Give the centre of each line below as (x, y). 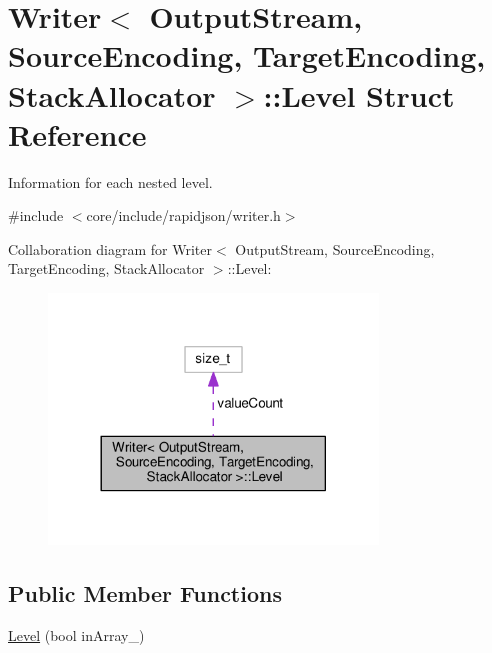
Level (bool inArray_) (76, 634)
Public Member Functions (145, 593)
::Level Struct (359, 94)
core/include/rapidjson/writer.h (183, 215)
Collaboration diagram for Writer (110, 248)
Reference (77, 133)
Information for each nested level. (110, 181)
